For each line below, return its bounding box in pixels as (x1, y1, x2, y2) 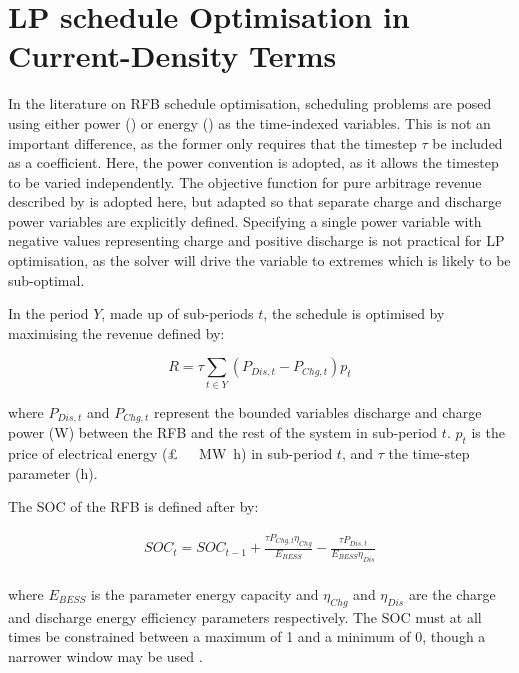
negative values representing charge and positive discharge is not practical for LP (8, 230, 505, 251)
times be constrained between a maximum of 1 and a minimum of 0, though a (8, 626, 486, 647)
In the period (8, 303, 89, 324)
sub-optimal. (8, 269, 85, 290)
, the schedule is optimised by (263, 303, 445, 324)
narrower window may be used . (8, 645, 203, 666)
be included (432, 132, 503, 153)
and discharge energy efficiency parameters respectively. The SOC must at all (8, 606, 482, 627)
